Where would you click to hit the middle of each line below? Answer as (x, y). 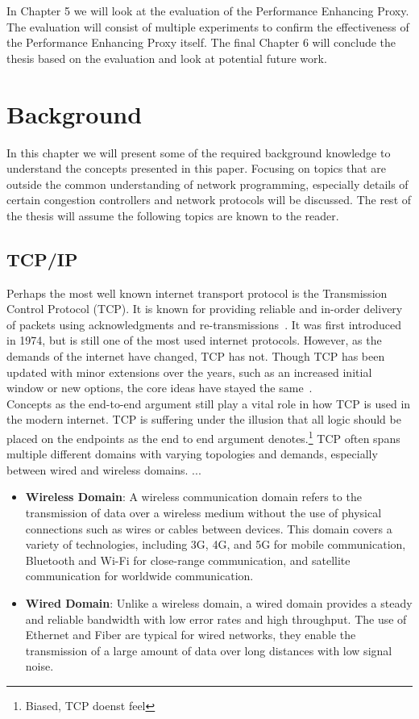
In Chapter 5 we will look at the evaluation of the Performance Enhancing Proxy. (208, 10)
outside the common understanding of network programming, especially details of (207, 184)
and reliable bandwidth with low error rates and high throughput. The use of (216, 619)
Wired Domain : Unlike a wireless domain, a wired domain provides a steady (219, 603)
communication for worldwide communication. (139, 576)
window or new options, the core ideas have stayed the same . (160, 388)
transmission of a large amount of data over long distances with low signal (209, 650)
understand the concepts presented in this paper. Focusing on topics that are (197, 168)
